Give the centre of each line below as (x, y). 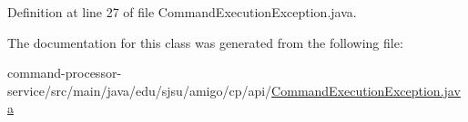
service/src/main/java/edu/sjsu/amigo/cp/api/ (140, 90)
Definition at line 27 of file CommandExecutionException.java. (182, 12)
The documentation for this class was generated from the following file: (205, 42)
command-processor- (65, 73)
